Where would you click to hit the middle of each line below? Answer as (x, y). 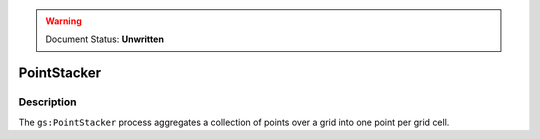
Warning (63, 21)
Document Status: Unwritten (105, 39)
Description (47, 102)
